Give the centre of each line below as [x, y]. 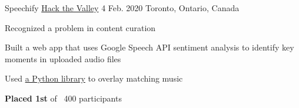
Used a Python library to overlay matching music [94, 78]
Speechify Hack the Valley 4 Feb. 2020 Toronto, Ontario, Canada [122, 8]
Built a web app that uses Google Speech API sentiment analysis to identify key [149, 47]
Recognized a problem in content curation [80, 27]
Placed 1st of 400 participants [63, 98]
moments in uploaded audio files [63, 58]
